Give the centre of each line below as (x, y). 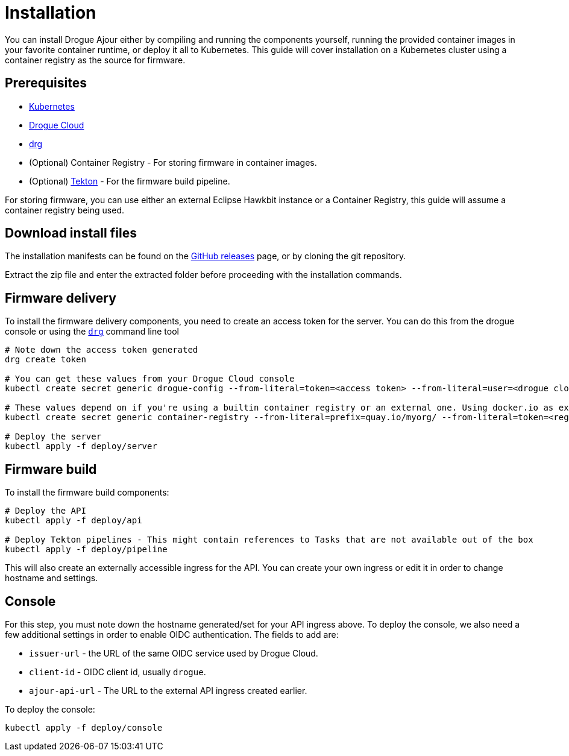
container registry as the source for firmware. (95, 60)
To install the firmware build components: (87, 493)
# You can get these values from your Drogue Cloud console (150, 379)
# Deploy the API (46, 511)
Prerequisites (46, 83)
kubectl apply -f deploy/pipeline (86, 550)
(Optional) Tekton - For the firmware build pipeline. (130, 181)
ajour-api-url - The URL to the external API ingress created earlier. (168, 690)
